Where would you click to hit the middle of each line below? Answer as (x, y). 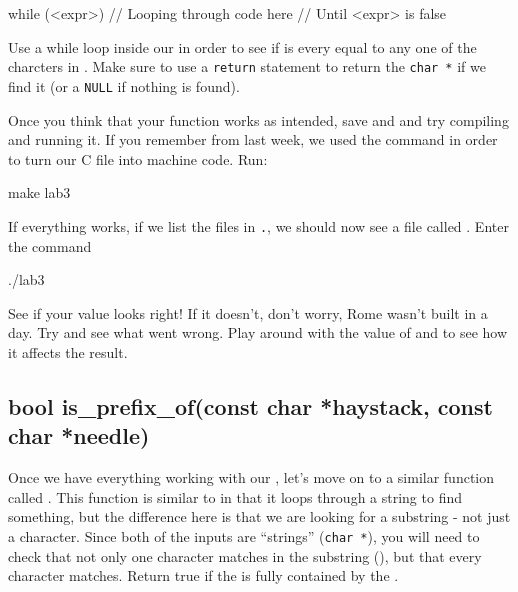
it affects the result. (68, 351)
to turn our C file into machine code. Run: (138, 158)
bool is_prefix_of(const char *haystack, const (250, 405)
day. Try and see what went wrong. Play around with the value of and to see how (258, 332)
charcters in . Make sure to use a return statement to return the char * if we (247, 66)
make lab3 (39, 192)
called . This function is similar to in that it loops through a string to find (235, 496)
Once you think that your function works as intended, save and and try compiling (258, 119)
